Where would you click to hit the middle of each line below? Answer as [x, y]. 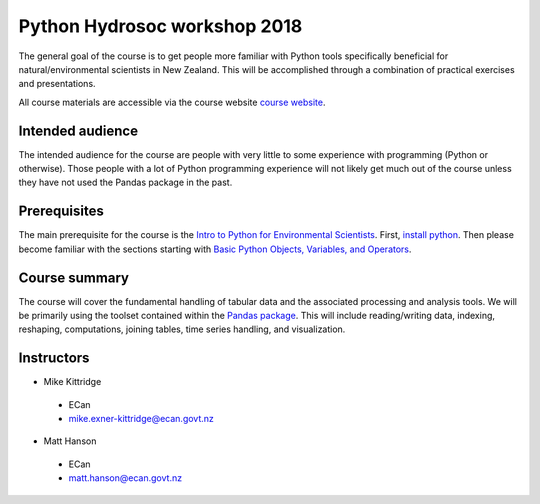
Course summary [74, 277]
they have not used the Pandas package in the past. [125, 182]
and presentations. [57, 84]
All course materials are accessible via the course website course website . [172, 102]
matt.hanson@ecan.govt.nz [125, 478]
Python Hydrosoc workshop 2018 [160, 26]
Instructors [54, 358]
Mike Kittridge [72, 382]
